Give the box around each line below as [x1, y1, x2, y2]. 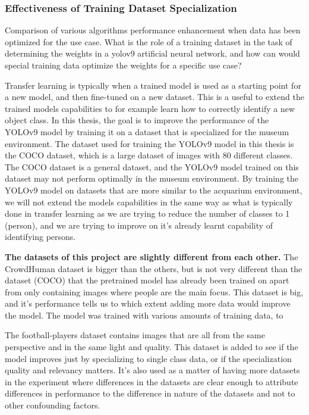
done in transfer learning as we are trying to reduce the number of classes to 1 [5, 207, 290, 220]
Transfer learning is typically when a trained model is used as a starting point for [5, 79, 301, 91]
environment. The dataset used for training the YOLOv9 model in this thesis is [5, 137, 294, 149]
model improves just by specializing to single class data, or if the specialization [5, 352, 292, 364]
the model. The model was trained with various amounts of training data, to [5, 308, 283, 321]
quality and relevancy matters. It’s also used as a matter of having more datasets [5, 364, 300, 376]
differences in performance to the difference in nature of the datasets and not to [5, 387, 295, 400]
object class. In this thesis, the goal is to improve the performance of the [5, 114, 269, 126]
